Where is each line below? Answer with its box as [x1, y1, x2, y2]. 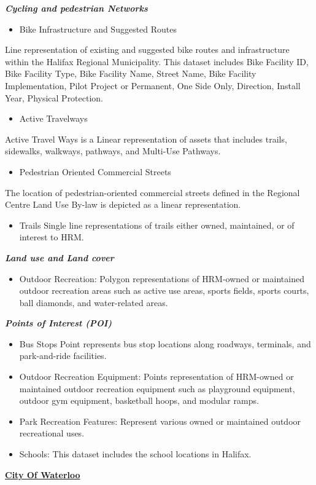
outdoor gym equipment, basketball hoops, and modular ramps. [19, 394, 259, 407]
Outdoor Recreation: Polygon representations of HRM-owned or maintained [19, 272, 304, 285]
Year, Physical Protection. [5, 91, 104, 104]
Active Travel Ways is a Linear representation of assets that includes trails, [5, 132, 287, 145]
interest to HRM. [19, 231, 84, 243]
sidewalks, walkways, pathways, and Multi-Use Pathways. [5, 144, 221, 157]
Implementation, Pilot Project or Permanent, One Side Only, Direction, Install [5, 79, 301, 92]
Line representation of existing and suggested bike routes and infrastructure [5, 43, 290, 56]
